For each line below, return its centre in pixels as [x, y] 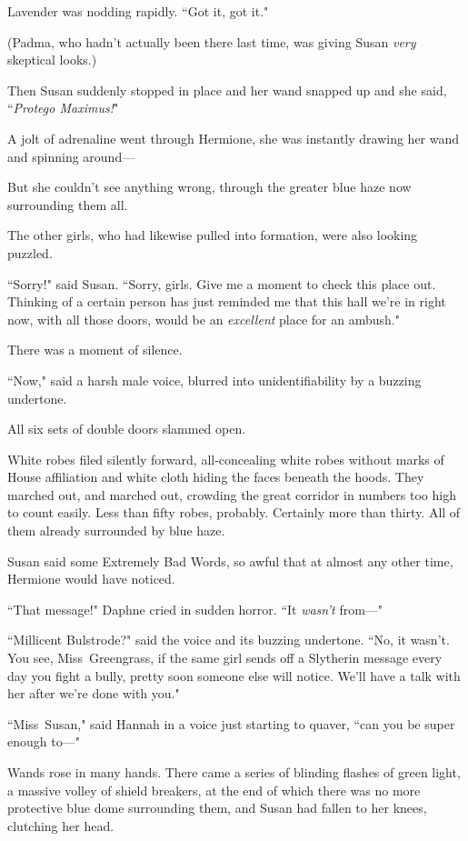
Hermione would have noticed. [91, 579]
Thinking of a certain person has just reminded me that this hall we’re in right [227, 301]
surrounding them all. [68, 204]
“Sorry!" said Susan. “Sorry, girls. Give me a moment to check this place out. [222, 283]
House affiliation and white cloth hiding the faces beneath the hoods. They [216, 477]
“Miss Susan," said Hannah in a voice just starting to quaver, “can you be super [231, 723]
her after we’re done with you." [94, 693]
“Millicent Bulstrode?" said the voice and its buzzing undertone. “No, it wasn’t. [229, 640]
